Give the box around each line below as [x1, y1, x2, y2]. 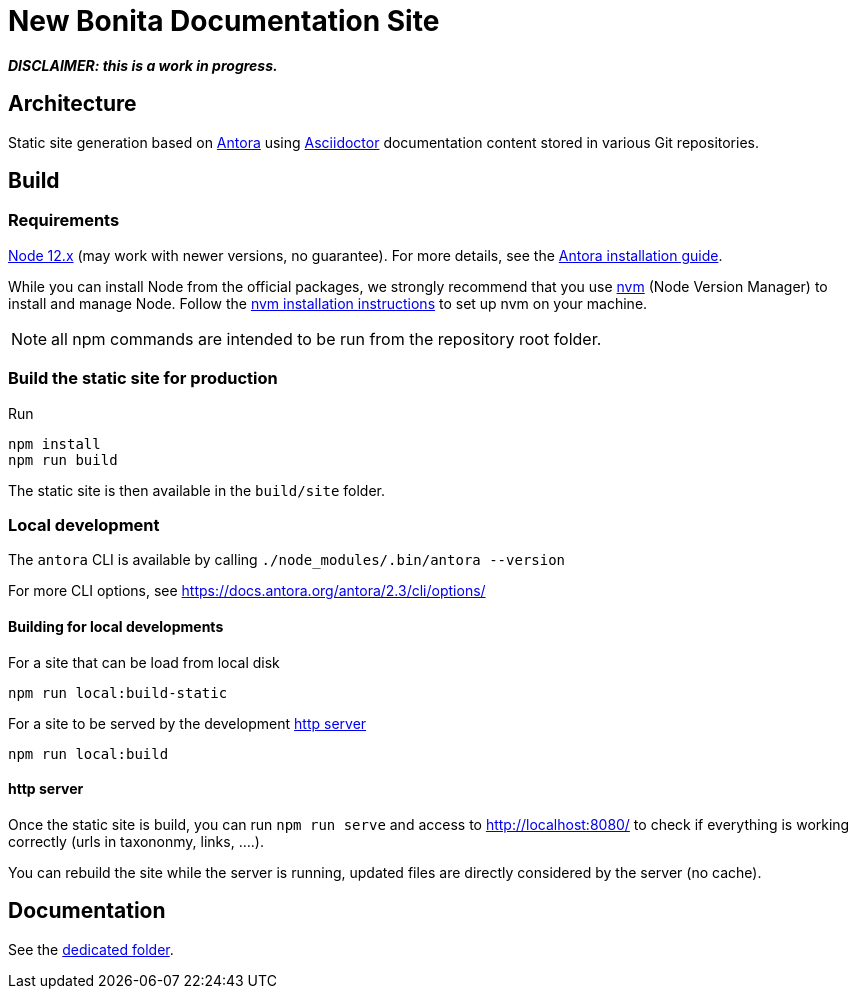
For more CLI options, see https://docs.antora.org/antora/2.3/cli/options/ [8, 582, 486, 600]
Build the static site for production [8, 368, 278, 389]
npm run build [8, 451, 118, 468]
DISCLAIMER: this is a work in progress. [8, 56, 278, 74]
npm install [8, 435, 101, 452]
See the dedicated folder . [8, 940, 174, 958]
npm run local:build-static [8, 684, 228, 701]
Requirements [8, 210, 120, 231]
